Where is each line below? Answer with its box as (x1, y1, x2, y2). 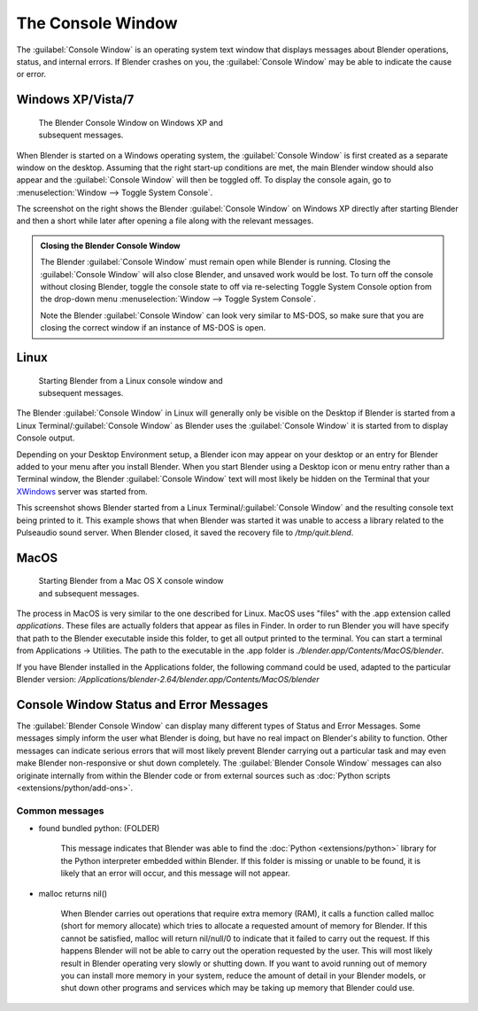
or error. (16, 69, 47, 80)
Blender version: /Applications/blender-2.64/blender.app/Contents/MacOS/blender (16, 674, 320, 685)
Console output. (16, 432, 75, 443)
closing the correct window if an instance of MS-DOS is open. (40, 323, 266, 333)
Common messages (16, 805, 104, 817)
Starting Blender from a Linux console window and (38, 375, 223, 385)
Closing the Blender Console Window (40, 240, 181, 251)
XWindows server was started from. (16, 486, 148, 496)
